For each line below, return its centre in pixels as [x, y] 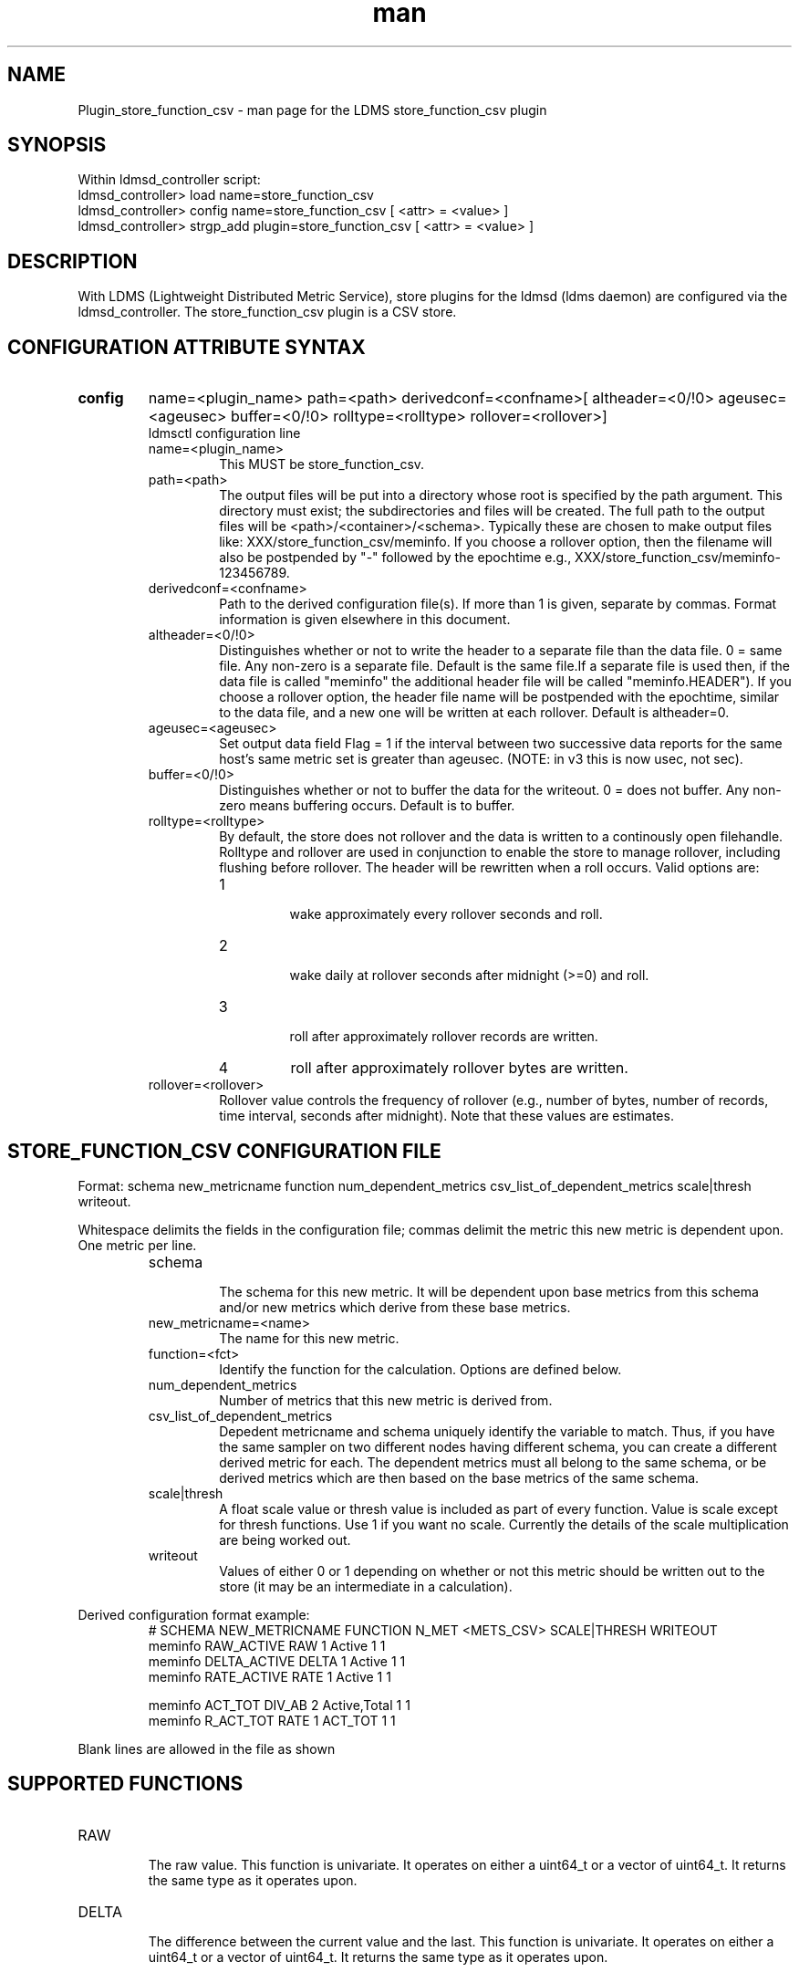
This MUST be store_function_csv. [322, 464]
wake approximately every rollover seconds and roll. [446, 914]
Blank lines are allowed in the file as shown [207, 1748]
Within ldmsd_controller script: [169, 180]
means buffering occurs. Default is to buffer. [382, 806]
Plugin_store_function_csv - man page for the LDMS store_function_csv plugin [312, 110]
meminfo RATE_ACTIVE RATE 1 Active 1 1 [270, 1676]
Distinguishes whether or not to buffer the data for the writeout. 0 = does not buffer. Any [484, 790]
